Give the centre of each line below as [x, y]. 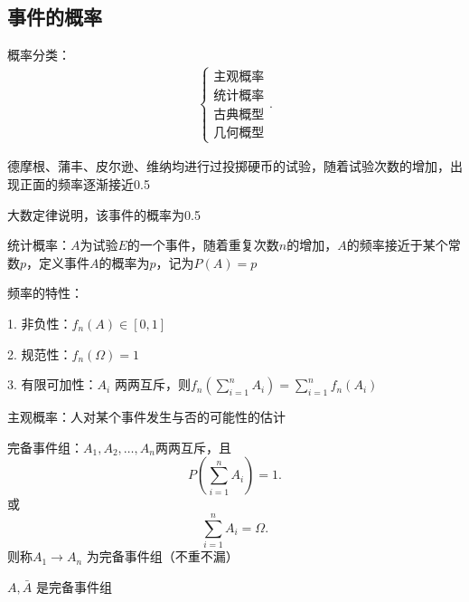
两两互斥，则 [152, 384]
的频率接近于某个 [397, 245]
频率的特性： [45, 293]
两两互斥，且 [193, 447]
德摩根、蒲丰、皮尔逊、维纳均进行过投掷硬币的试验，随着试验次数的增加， [229, 166]
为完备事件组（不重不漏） [162, 556]
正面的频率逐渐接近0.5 [84, 184]
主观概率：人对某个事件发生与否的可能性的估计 [146, 417]
